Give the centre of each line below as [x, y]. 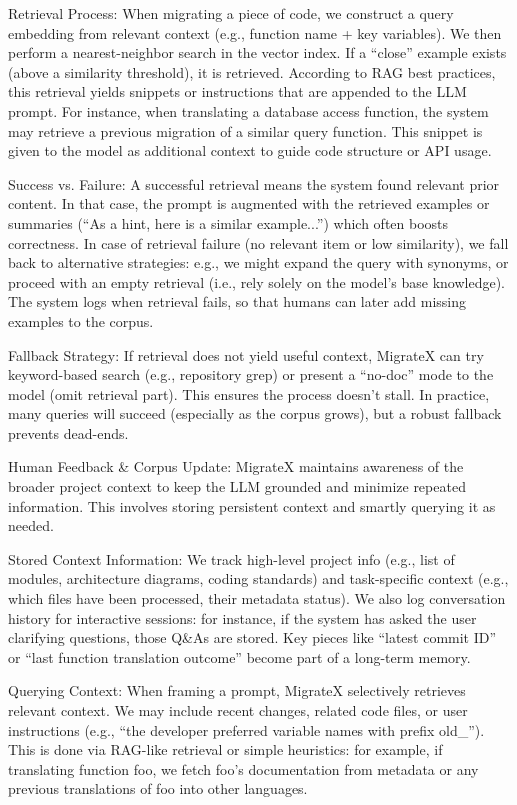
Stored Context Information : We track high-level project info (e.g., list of [231, 558]
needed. [31, 525]
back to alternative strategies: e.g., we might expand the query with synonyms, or [258, 262]
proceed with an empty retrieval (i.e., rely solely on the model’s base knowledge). [256, 281]
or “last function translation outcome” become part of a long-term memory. [239, 656]
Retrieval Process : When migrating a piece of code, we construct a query [231, 13]
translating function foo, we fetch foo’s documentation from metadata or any [243, 768]
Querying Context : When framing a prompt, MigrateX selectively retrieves [237, 690]
